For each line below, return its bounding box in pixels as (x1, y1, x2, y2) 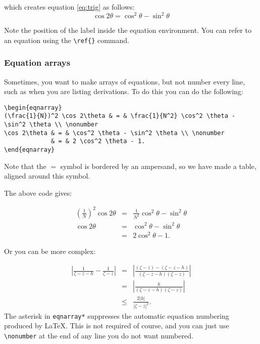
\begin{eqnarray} (4, 104, 62, 111)
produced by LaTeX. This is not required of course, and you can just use (4, 320, 229, 331)
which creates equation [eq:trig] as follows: (4, 2, 135, 12)
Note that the (4, 160, 46, 171)
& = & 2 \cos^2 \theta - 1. (51, 138, 145, 145)
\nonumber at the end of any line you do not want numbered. (4, 330, 193, 340)
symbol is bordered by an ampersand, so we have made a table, (60, 160, 256, 171)
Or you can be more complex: (4, 245, 96, 256)
